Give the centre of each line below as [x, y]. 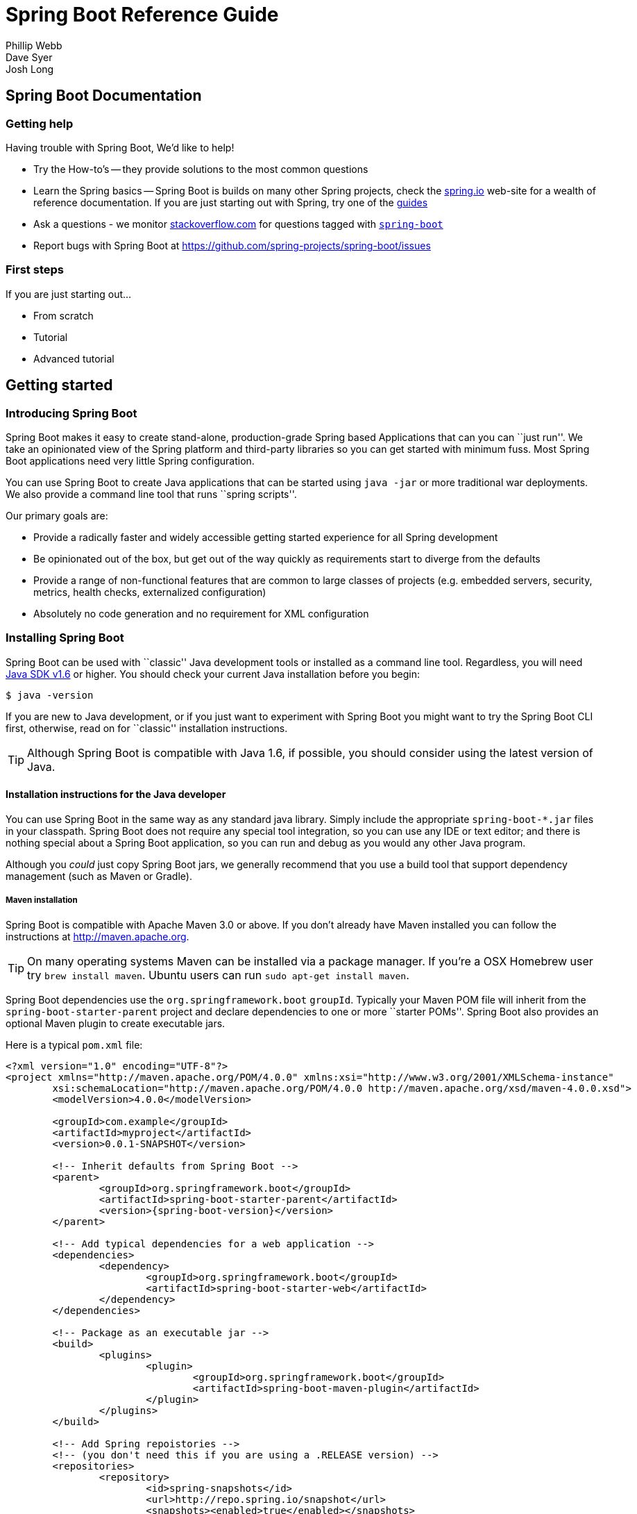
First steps [35, 270]
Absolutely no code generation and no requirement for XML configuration [201, 613]
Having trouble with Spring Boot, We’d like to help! [120, 147]
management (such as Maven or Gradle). [99, 876]
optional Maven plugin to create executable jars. [116, 1023]
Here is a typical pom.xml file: [74, 1045]
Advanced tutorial [74, 358]
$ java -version [50, 695]
